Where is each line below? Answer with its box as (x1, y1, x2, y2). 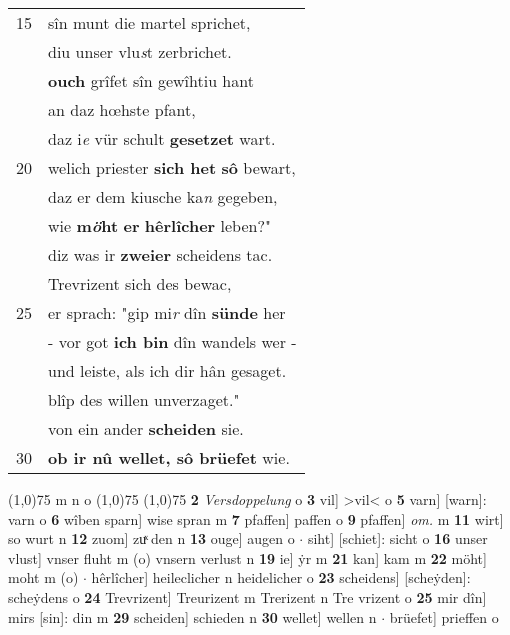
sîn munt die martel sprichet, (48, 11, 251, 34)
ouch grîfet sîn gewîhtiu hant (48, 69, 254, 92)
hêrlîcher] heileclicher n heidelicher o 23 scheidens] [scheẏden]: (91, 567, 471, 588)
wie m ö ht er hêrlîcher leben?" (48, 214, 271, 237)
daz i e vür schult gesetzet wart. (48, 127, 276, 150)
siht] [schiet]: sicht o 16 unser (307, 528, 488, 549)
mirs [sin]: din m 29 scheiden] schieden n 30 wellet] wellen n (8, 606, 377, 627)
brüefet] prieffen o (389, 606, 499, 627)
